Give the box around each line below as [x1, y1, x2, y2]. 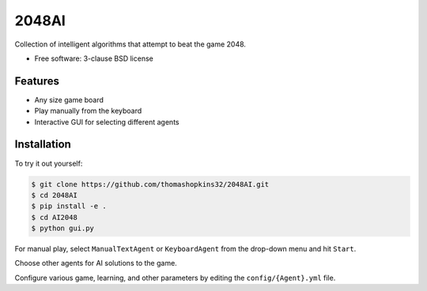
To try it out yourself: [14, 159, 83, 168]
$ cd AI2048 [31, 213, 78, 222]
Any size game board [34, 95, 104, 104]
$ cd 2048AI [31, 190, 78, 200]
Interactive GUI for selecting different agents [34, 117, 179, 126]
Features [14, 74, 59, 88]
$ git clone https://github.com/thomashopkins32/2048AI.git [31, 180, 270, 188]
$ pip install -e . [31, 202, 107, 211]
